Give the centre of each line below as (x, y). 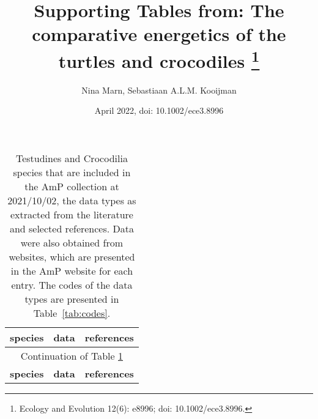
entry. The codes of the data (72, 285)
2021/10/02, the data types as (72, 201)
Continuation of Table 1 (72, 356)
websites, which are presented (72, 257)
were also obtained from (72, 243)
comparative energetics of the (159, 34)
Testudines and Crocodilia (72, 158)
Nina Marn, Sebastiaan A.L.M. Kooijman (159, 90)
